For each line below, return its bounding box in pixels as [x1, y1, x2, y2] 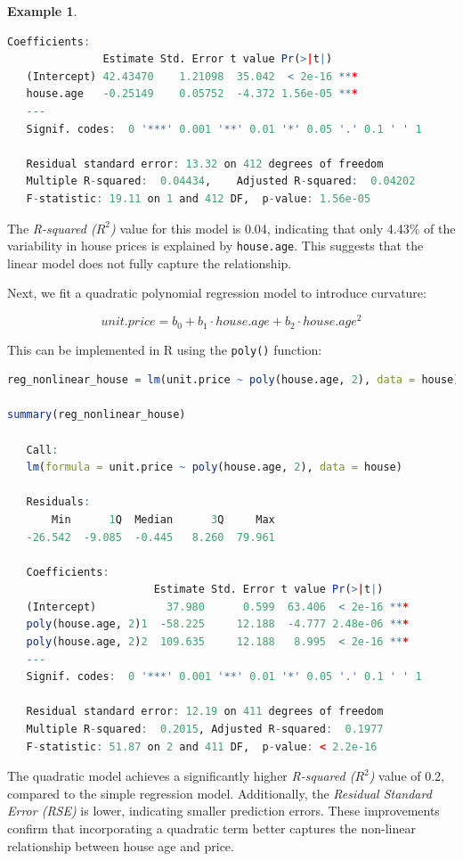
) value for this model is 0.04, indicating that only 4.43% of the [110, 218, 456, 237]
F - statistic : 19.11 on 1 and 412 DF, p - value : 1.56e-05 [26, 192, 371, 205]
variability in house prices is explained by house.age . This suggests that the [7, 236, 424, 255]
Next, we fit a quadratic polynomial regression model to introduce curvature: [7, 283, 426, 302]
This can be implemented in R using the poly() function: [7, 340, 322, 358]
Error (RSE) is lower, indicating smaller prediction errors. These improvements [7, 801, 440, 820]
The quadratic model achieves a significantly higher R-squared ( [7, 767, 355, 785]
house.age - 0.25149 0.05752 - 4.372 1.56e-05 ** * [26, 87, 358, 101]
